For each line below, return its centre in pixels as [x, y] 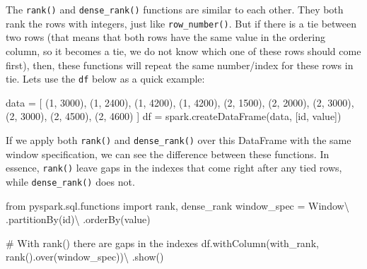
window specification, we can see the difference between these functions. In [168, 154]
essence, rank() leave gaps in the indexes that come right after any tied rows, [174, 168]
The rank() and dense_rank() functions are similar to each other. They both [175, 9]
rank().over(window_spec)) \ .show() [85, 257]
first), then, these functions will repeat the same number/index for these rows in [180, 65]
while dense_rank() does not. [70, 181]
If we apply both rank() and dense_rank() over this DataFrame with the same [179, 139]
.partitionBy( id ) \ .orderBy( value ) [78, 219]
